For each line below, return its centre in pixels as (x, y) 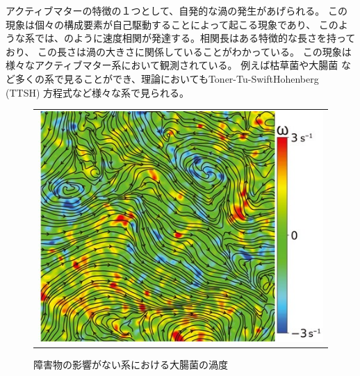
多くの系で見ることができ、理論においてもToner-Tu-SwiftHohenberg (167, 78)
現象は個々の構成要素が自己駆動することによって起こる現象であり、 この (172, 24)
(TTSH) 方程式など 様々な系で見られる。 (98, 92)
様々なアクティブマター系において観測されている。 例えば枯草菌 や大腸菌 (172, 65)
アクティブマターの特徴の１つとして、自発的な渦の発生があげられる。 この (177, 10)
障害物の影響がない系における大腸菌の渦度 (131, 364)
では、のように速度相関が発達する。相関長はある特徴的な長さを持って (195, 38)
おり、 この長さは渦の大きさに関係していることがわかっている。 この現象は (179, 51)
